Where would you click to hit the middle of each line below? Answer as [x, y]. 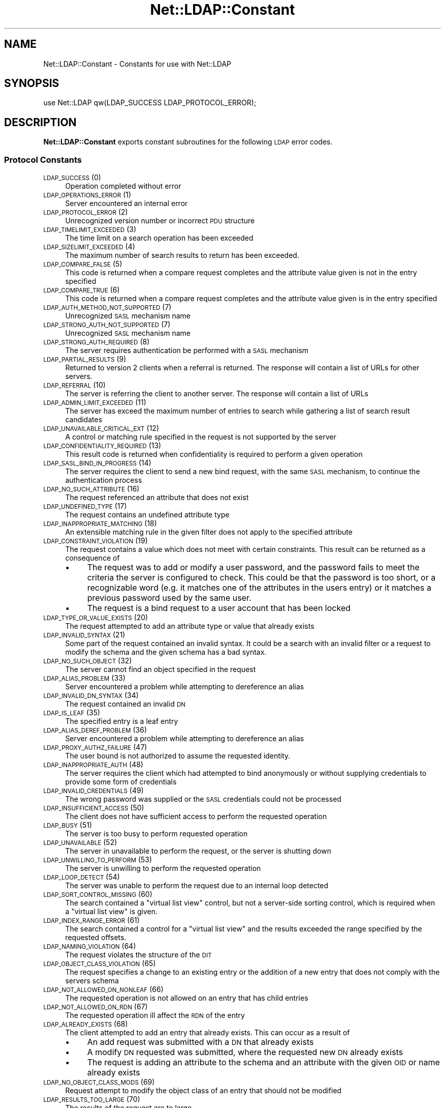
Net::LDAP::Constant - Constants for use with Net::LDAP [137, 64]
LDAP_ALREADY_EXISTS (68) [86, 1024]
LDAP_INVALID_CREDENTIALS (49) [93, 791]
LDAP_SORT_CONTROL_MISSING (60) [98, 894]
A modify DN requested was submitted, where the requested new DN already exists [245, 1052]
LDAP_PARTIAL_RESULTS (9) [85, 359]
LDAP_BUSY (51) [68, 825]
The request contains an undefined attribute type [147, 515]
